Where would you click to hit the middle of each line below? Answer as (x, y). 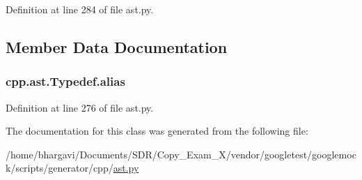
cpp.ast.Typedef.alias (65, 81)
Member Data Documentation (117, 46)
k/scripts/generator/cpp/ (60, 168)
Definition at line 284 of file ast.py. (80, 9)
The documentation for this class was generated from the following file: (157, 131)
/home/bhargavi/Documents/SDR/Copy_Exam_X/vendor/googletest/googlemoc (181, 154)
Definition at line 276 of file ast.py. (80, 107)
